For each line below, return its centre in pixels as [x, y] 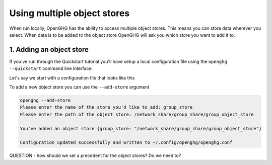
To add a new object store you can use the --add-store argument [79, 87]
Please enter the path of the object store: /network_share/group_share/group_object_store [137, 114]
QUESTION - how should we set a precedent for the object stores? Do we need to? [95, 155]
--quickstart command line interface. [51, 68]
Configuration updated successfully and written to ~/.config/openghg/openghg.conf [126, 143]
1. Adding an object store [49, 50]
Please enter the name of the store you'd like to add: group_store [106, 107]
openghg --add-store [45, 100]
